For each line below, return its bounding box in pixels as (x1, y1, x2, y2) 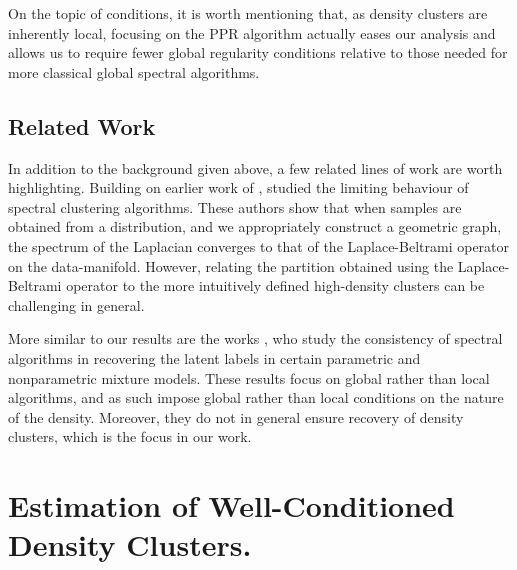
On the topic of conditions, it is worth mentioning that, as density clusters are (8, 3, 488, 23)
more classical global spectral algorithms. (8, 61, 260, 82)
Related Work (8, 110, 156, 141)
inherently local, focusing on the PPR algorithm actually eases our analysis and (8, 22, 496, 43)
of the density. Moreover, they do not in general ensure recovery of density (8, 406, 464, 427)
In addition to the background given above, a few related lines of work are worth (8, 157, 503, 178)
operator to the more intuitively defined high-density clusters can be (66, 275, 485, 296)
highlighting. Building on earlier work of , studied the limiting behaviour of (8, 177, 469, 198)
